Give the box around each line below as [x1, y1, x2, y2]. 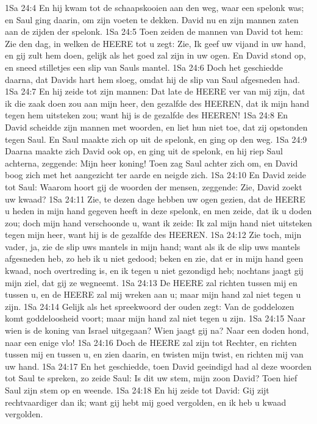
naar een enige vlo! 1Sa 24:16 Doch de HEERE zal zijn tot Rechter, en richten [5, 336, 297, 348]
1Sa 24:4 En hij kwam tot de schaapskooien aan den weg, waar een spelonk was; [5, 1, 304, 13]
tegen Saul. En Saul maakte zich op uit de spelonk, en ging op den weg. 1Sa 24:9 [5, 132, 307, 145]
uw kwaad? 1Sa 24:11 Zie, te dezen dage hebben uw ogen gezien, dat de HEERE [5, 192, 305, 205]
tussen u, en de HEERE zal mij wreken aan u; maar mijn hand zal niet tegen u [5, 288, 301, 301]
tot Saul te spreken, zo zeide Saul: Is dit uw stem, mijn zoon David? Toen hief [5, 372, 297, 384]
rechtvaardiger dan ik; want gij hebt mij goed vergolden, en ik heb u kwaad [5, 395, 287, 408]
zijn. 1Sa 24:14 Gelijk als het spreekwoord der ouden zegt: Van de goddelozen [5, 300, 294, 312]
